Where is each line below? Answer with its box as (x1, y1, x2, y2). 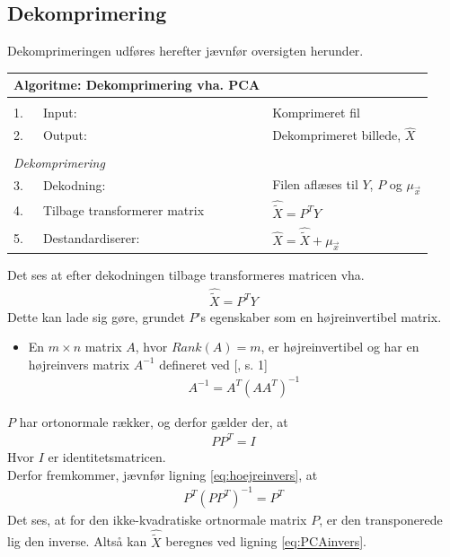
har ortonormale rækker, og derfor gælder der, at (19, 412, 288, 431)
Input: (42, 103, 77, 122)
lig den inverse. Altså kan (7, 532, 147, 551)
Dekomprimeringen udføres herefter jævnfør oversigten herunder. (7, 41, 364, 60)
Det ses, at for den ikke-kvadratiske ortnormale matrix (7, 509, 307, 528)
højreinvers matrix (28, 354, 130, 373)
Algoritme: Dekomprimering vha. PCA (13, 75, 260, 94)
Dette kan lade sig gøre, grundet (7, 307, 185, 326)
